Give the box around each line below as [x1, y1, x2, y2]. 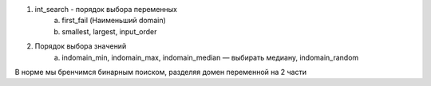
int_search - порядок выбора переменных [34, 5, 177, 14]
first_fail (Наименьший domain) [61, 16, 167, 25]
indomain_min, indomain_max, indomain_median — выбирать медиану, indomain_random [61, 53, 359, 62]
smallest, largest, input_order [61, 26, 157, 36]
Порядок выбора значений [34, 41, 127, 51]
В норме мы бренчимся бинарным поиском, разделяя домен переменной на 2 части [14, 67, 307, 76]
